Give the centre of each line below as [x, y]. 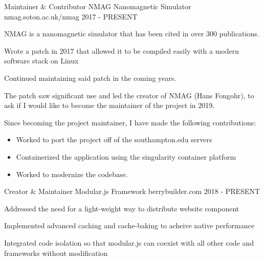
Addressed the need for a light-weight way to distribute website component [122, 208]
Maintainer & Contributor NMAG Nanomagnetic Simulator [98, 6]
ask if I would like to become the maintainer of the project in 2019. [109, 105]
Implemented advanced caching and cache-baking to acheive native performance [129, 225]
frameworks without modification [56, 253]
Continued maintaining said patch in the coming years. [90, 78]
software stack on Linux [41, 61]
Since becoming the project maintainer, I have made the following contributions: [130, 122]
